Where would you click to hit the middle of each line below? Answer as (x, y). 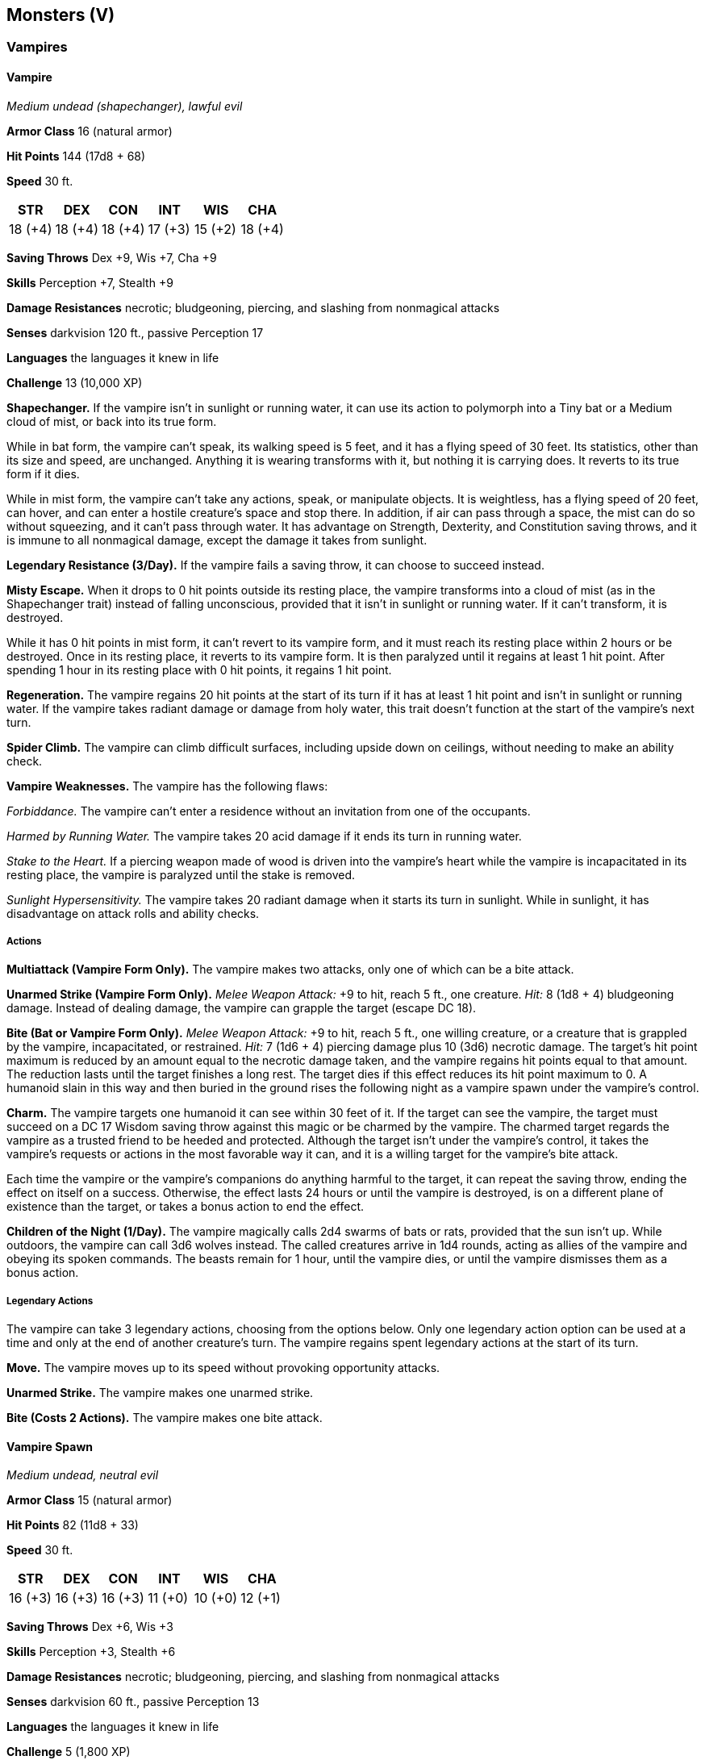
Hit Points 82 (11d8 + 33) (73, 1525)
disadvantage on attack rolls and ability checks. (133, 913)
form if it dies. (43, 473)
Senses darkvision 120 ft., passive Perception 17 (135, 332)
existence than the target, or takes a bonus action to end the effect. (186, 1207)
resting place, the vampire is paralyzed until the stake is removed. (181, 874)
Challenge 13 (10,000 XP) (75, 382)
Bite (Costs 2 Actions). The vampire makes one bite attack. (165, 1418)
